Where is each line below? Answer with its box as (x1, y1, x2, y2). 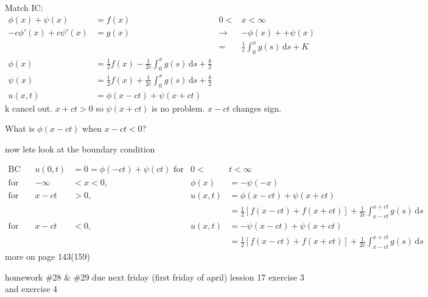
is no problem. (152, 101, 205, 114)
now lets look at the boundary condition (5, 142, 155, 155)
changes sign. (232, 101, 281, 114)
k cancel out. (5, 101, 53, 114)
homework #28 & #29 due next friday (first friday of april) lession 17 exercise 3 (5, 270, 304, 283)
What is (5, 122, 35, 135)
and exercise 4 (5, 282, 58, 295)
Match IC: (5, 1, 43, 13)
